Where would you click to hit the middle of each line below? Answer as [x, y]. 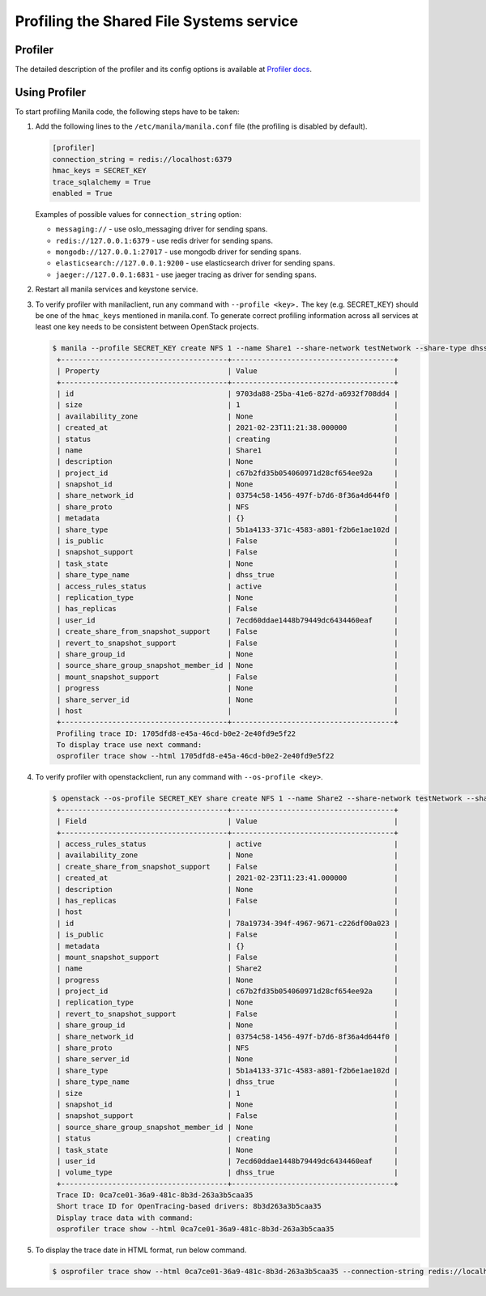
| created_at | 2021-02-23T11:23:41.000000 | [228, 878]
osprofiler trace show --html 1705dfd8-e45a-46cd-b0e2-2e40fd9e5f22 [196, 756]
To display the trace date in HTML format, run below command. [141, 1250]
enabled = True [82, 193]
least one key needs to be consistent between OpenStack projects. [147, 327]
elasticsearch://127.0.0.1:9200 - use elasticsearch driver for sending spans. [195, 263]
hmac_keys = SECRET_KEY [100, 171]
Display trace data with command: [125, 1217]
